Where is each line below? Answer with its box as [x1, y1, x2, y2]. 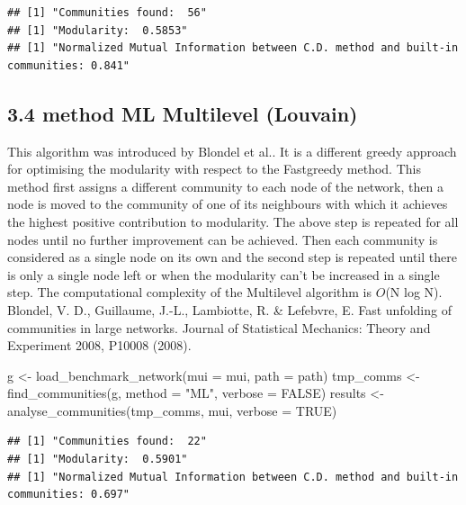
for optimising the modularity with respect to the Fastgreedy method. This [7, 159, 421, 178]
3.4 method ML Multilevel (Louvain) [7, 99, 358, 127]
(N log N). [385, 283, 443, 302]
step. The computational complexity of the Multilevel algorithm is [7, 283, 372, 302]
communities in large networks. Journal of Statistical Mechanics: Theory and [7, 318, 431, 337]
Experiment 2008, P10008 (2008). [7, 336, 192, 355]
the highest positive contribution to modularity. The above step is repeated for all [7, 212, 459, 230]
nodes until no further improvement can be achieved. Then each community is [7, 230, 438, 248]
